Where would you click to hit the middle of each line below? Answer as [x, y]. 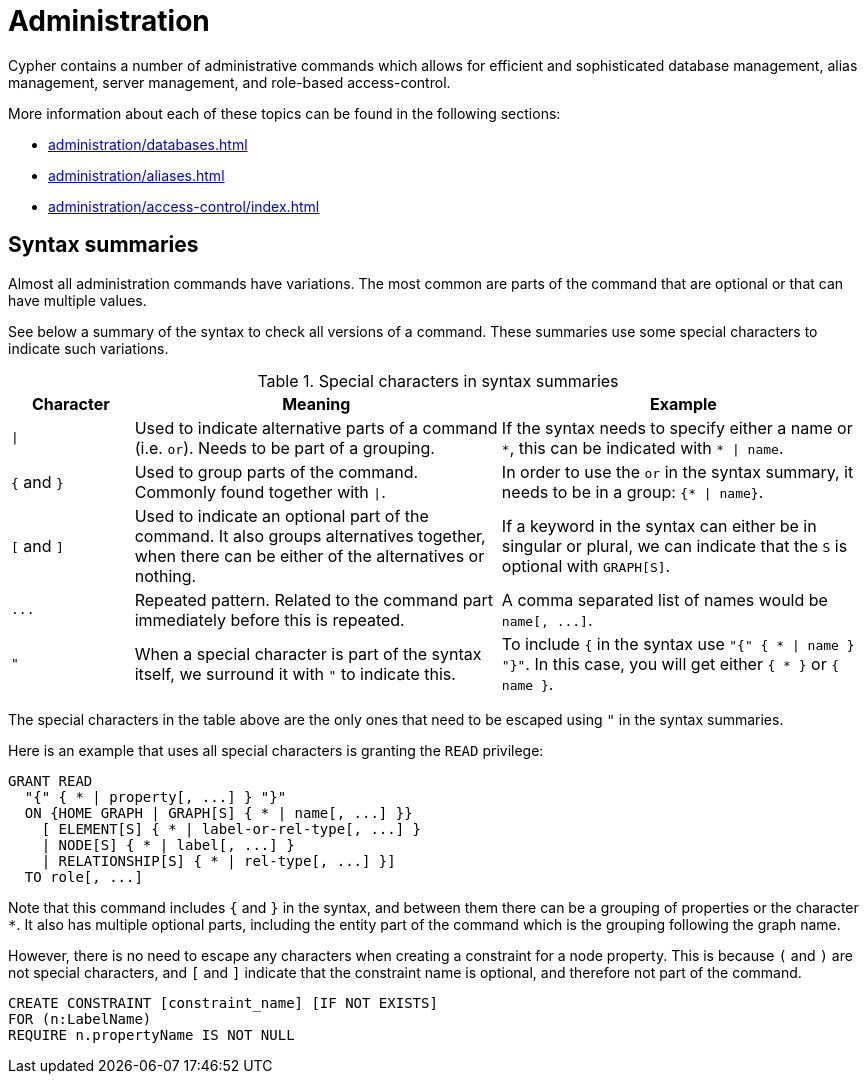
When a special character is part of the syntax [308, 653]
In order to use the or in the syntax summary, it [677, 471]
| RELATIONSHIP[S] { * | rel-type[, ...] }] [218, 860]
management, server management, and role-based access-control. [229, 82]
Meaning [316, 403]
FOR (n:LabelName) [80, 1018]
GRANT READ [50, 780]
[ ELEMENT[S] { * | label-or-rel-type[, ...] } [231, 828]
